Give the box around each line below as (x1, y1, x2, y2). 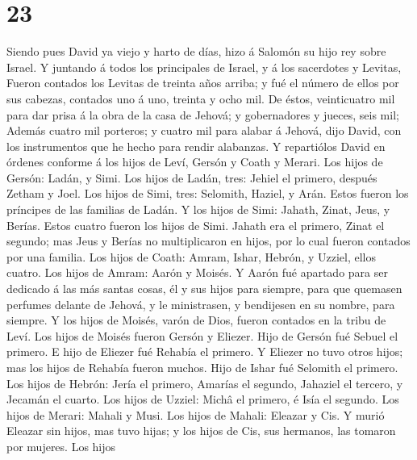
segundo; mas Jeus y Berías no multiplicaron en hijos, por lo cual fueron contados (6, 232, 411, 249)
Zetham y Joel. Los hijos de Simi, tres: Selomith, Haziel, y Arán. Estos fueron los (6, 185, 409, 202)
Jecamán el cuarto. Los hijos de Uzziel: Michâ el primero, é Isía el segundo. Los (6, 391, 399, 408)
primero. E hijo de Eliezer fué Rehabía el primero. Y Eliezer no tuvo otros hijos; (6, 343, 403, 360)
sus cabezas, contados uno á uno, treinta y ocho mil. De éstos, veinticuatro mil (6, 90, 395, 107)
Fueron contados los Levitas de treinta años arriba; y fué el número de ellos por (6, 74, 399, 91)
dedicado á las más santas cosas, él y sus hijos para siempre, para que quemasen (6, 280, 402, 297)
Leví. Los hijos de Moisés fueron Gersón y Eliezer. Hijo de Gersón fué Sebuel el (6, 327, 398, 344)
